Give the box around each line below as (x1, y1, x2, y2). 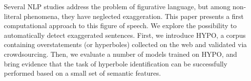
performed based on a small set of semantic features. (4, 68, 161, 78)
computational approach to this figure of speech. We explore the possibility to (4, 20, 237, 31)
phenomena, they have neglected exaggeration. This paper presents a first (23, 11, 244, 21)
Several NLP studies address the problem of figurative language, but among (4, 1, 230, 11)
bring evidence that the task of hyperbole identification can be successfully (4, 58, 228, 68)
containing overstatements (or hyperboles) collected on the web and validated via (4, 39, 247, 49)
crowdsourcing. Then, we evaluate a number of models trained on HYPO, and (4, 49, 237, 59)
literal (4, 11, 21, 21)
